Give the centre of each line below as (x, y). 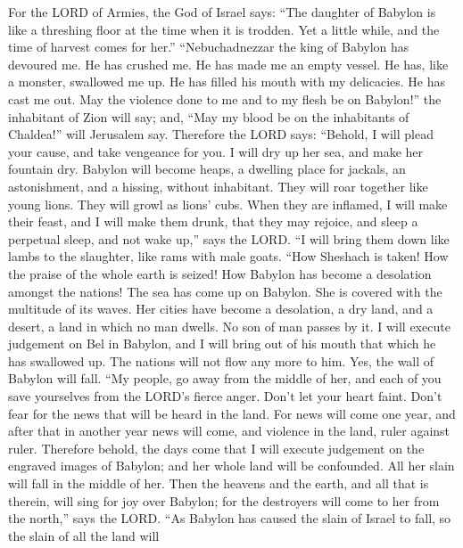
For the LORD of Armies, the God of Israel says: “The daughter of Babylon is (222, 12)
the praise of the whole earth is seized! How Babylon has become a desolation (220, 273)
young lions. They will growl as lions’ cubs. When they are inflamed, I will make (228, 204)
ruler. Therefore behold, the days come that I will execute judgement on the (216, 448)
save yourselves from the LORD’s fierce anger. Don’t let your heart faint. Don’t (225, 396)
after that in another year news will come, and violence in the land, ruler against (229, 431)
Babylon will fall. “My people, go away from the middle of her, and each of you (225, 378)
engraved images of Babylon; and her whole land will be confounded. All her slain (231, 466)
